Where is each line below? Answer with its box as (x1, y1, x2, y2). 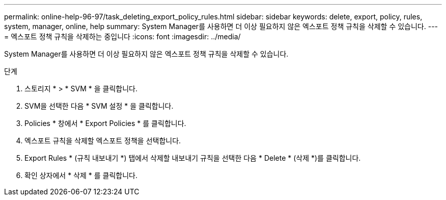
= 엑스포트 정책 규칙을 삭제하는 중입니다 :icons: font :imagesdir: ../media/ (4, 32, 241, 41)
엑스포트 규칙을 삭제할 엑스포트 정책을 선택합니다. (24, 136, 181, 145)
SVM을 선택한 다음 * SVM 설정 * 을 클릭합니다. (24, 102, 174, 110)
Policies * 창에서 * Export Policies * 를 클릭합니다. (24, 119, 186, 128)
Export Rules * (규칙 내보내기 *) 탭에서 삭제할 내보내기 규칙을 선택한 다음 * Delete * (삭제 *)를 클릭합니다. (24, 154, 361, 162)
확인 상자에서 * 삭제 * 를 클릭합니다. (24, 171, 138, 180)
